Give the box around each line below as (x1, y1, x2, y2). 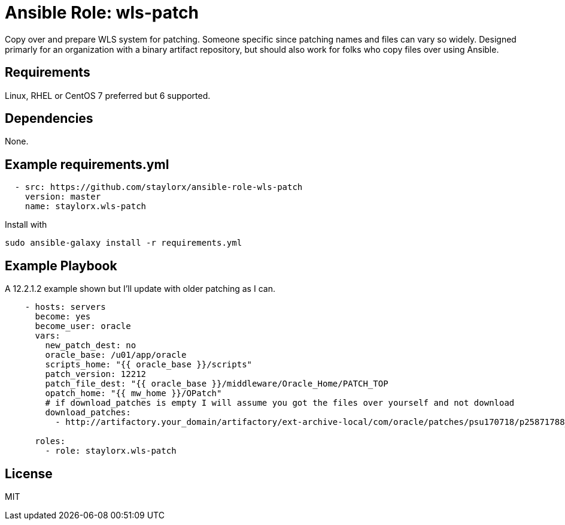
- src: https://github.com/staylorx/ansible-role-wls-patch (14, 182, 303, 192)
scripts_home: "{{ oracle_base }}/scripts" (45, 360, 253, 370)
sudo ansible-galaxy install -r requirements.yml (5, 238, 242, 248)
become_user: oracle (35, 321, 131, 331)
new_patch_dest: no (45, 340, 136, 351)
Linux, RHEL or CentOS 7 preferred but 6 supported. (5, 90, 211, 101)
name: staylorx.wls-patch (25, 201, 147, 212)
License (5, 466, 53, 481)
